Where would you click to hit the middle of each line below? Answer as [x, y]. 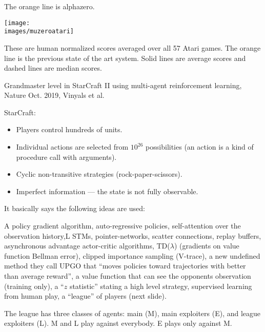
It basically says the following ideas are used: [75, 208]
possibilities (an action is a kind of [200, 147]
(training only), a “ [34, 286]
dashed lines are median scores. [53, 68]
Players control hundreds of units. [69, 129]
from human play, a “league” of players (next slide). [85, 296]
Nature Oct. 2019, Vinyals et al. [54, 95]
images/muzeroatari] [39, 32]
